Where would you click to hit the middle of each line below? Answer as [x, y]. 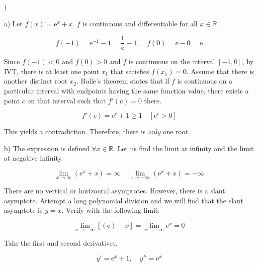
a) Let [13, 23]
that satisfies [130, 71]
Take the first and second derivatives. [61, 243]
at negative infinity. [34, 158]
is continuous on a [205, 81]
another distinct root [36, 81]
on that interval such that [67, 100]
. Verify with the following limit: [111, 210]
